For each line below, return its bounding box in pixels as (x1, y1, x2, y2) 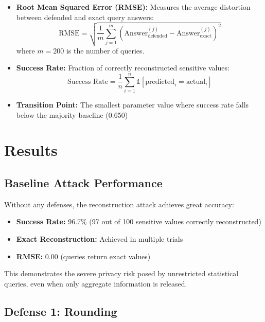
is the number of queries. (66, 45, 145, 56)
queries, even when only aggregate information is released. (4, 278, 187, 289)
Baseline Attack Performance (4, 174, 163, 190)
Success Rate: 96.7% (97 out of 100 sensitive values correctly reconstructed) (16, 216, 261, 227)
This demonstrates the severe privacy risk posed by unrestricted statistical (4, 268, 239, 279)
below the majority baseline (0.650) (16, 109, 128, 120)
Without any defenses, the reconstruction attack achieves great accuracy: (4, 199, 234, 209)
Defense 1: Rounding (4, 303, 117, 319)
